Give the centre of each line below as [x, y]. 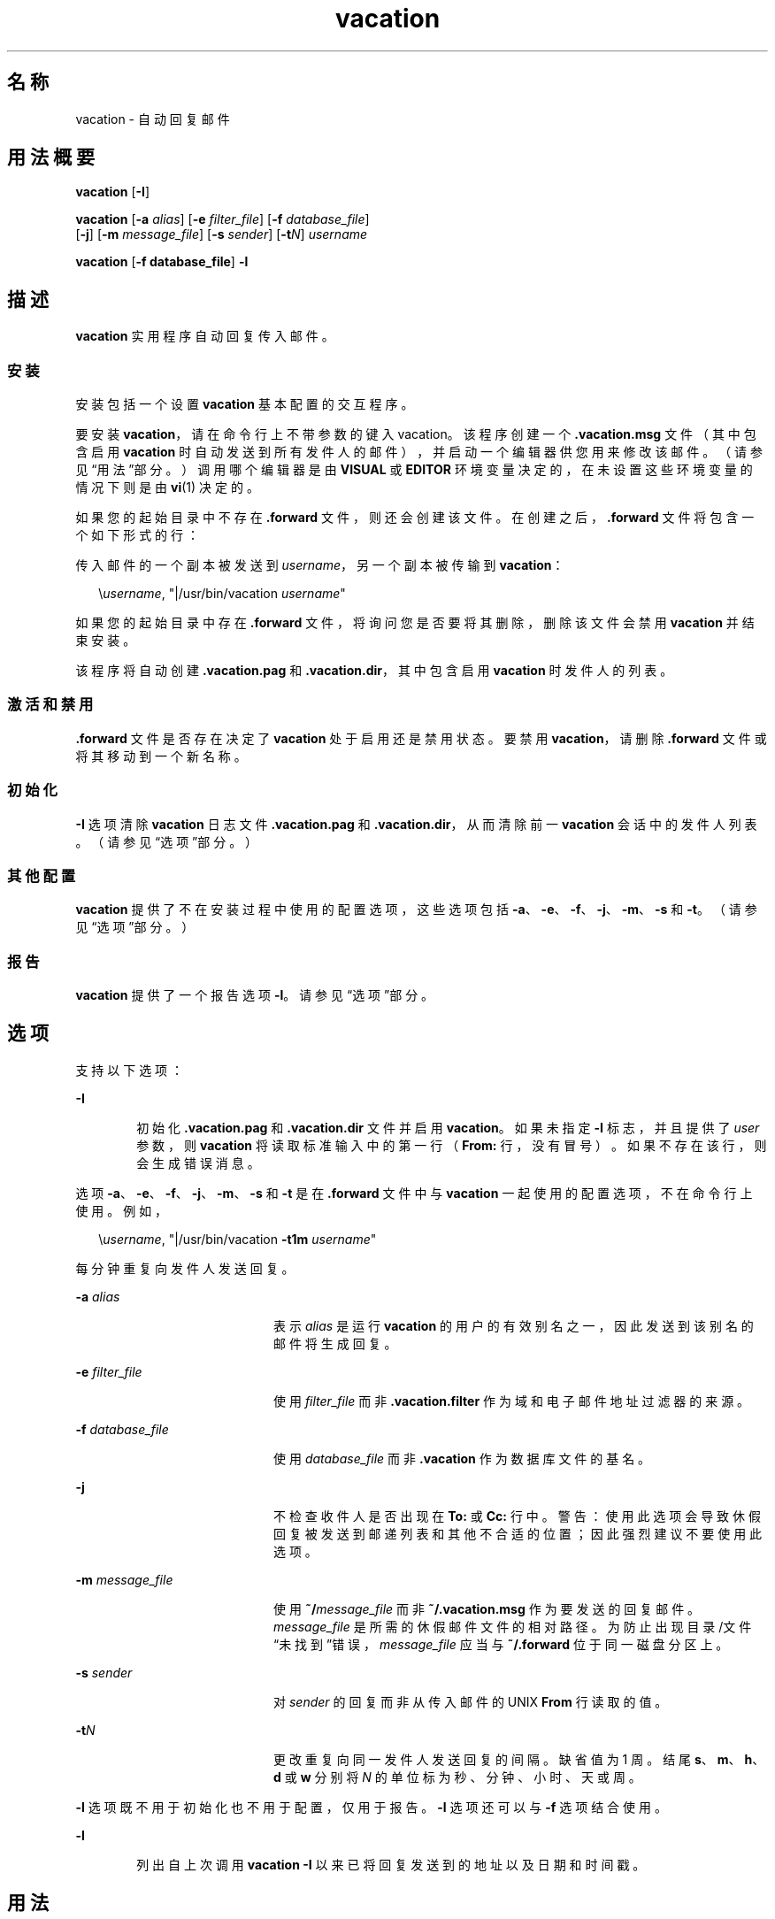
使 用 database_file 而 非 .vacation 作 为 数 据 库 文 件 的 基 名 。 [462, 1458]
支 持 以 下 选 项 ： [130, 1070]
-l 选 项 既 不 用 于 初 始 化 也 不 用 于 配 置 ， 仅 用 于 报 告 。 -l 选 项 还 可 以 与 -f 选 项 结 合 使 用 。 [371, 1807]
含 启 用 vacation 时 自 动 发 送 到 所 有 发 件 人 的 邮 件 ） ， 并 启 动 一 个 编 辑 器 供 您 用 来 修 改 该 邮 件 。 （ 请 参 [419, 452]
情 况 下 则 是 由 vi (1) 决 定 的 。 [167, 487]
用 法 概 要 [51, 157]
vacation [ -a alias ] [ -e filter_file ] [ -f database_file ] [223, 219]
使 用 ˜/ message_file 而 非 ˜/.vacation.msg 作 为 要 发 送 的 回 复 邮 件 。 [487, 1608]
